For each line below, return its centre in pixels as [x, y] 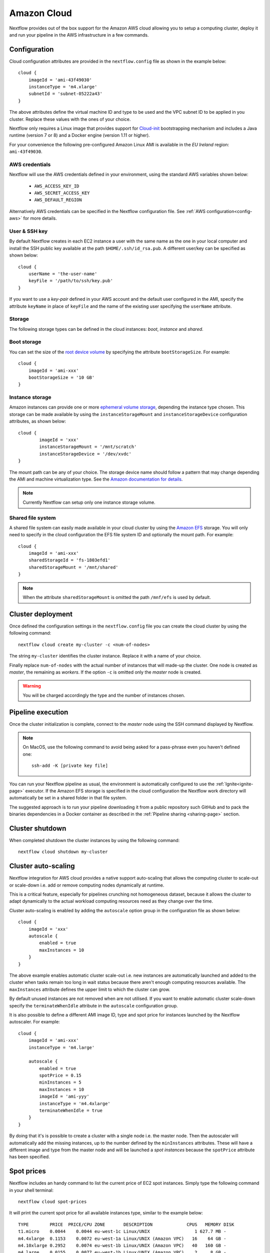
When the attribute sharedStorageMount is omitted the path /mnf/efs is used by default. [117, 597]
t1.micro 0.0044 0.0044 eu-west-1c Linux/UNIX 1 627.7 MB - [122, 1231]
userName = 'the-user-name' [63, 274]
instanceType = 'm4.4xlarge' [75, 1103]
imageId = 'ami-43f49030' [60, 80]
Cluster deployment [41, 614]
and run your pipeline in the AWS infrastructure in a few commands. [79, 35]
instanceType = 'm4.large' [61, 1047]
